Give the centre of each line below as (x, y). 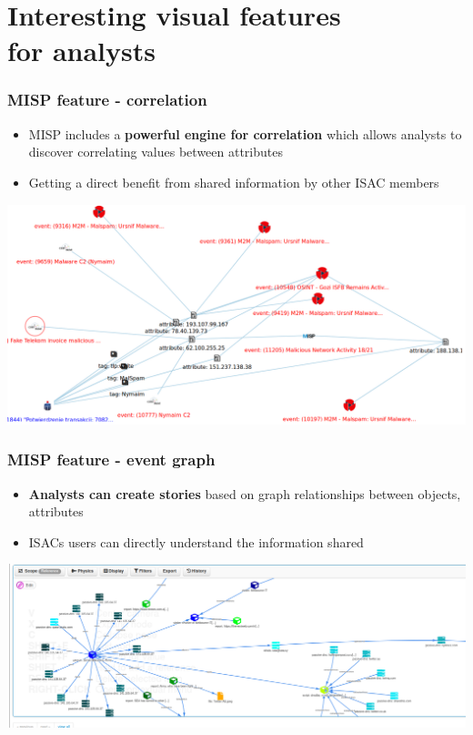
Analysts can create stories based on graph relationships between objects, (245, 493)
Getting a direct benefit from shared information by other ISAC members (234, 182)
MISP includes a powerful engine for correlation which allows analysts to (245, 133)
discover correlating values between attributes (156, 152)
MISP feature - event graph (111, 459)
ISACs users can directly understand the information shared (196, 541)
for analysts (81, 51)
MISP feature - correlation (107, 100)
